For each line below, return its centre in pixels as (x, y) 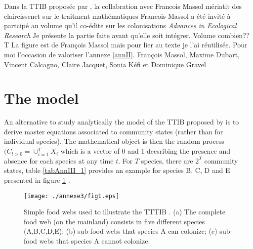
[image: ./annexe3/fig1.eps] (72, 196)
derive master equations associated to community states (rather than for (114, 131)
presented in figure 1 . (37, 180)
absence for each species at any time (59, 160)
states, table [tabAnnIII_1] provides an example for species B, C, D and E (117, 170)
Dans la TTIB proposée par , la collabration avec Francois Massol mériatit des (123, 6)
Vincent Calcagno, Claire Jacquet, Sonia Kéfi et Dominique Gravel (105, 64)
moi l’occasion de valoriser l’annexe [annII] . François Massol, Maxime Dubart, (122, 54)
